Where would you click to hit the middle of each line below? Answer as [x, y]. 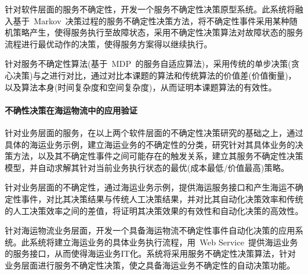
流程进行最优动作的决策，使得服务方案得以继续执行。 [108, 43]
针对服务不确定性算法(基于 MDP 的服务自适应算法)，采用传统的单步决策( [148, 64]
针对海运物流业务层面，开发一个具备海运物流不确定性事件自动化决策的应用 [150, 230]
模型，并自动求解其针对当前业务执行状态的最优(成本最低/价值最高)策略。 [147, 167]
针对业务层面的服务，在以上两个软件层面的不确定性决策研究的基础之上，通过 [154, 132]
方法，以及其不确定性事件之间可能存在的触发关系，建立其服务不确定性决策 [158, 156]
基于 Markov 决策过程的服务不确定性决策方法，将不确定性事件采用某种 [151, 20]
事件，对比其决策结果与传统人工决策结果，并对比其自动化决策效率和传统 [162, 198]
